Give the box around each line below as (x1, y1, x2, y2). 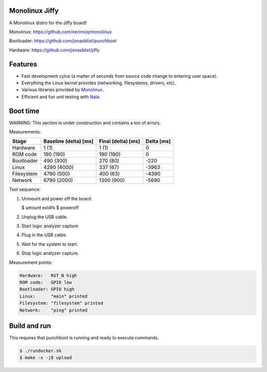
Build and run (9, 321, 51, 330)
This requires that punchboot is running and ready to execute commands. (9, 335, 159, 341)
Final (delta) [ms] (99, 138, 140, 145)
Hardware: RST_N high (19, 272, 78, 278)
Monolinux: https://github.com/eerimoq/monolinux (9, 29, 112, 35)
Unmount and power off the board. (21, 196, 92, 202)
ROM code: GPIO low (19, 279, 72, 285)
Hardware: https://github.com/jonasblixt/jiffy (9, 47, 100, 53)
